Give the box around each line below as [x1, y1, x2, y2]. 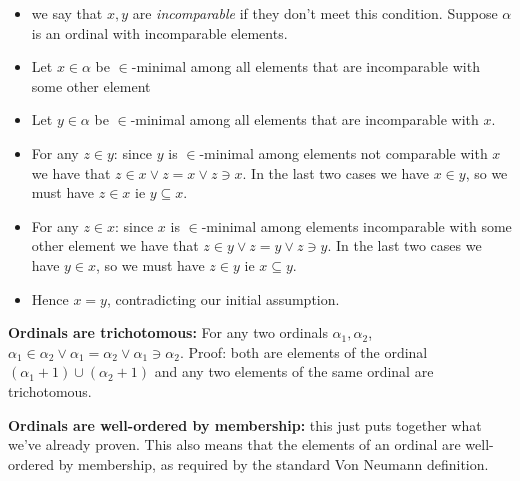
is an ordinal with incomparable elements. [31, 22, 288, 43]
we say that [31, 3, 103, 23]
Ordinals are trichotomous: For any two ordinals [8, 322, 328, 343]
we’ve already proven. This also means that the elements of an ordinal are [8, 434, 461, 455]
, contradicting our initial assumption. [106, 288, 340, 309]
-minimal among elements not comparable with [199, 142, 488, 163]
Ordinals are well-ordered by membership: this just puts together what [8, 414, 482, 435]
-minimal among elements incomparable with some [201, 215, 512, 236]
